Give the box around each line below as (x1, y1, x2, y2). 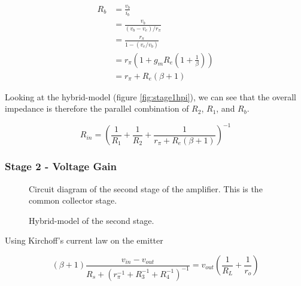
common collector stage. (29, 194, 117, 207)
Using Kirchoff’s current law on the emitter (5, 234, 163, 247)
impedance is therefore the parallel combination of (5, 102, 189, 115)
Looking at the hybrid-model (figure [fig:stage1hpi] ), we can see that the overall (5, 90, 297, 103)
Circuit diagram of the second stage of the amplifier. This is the (29, 182, 263, 195)
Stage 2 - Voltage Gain (5, 159, 117, 174)
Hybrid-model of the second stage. (29, 214, 154, 226)
